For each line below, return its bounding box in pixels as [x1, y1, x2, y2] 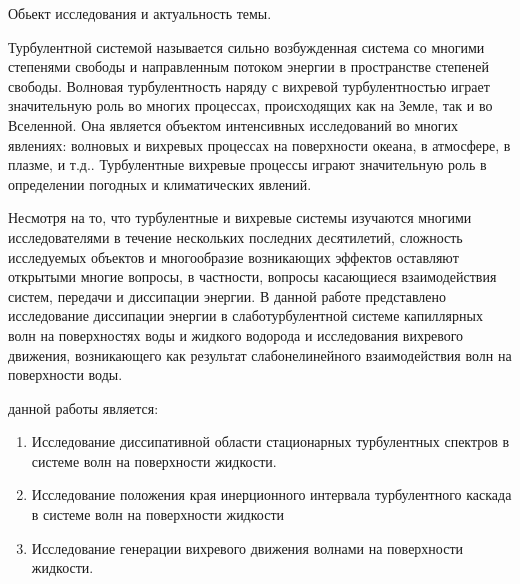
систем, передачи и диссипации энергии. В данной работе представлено [8, 285, 447, 306]
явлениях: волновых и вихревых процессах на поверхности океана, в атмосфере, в [8, 134, 511, 155]
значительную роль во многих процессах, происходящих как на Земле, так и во [8, 95, 493, 116]
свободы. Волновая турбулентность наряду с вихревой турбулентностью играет [8, 75, 490, 96]
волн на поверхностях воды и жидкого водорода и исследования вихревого [8, 324, 464, 345]
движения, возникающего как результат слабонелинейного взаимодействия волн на [8, 344, 512, 365]
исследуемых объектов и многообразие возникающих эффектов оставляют [8, 246, 459, 267]
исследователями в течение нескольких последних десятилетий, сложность [8, 226, 463, 247]
